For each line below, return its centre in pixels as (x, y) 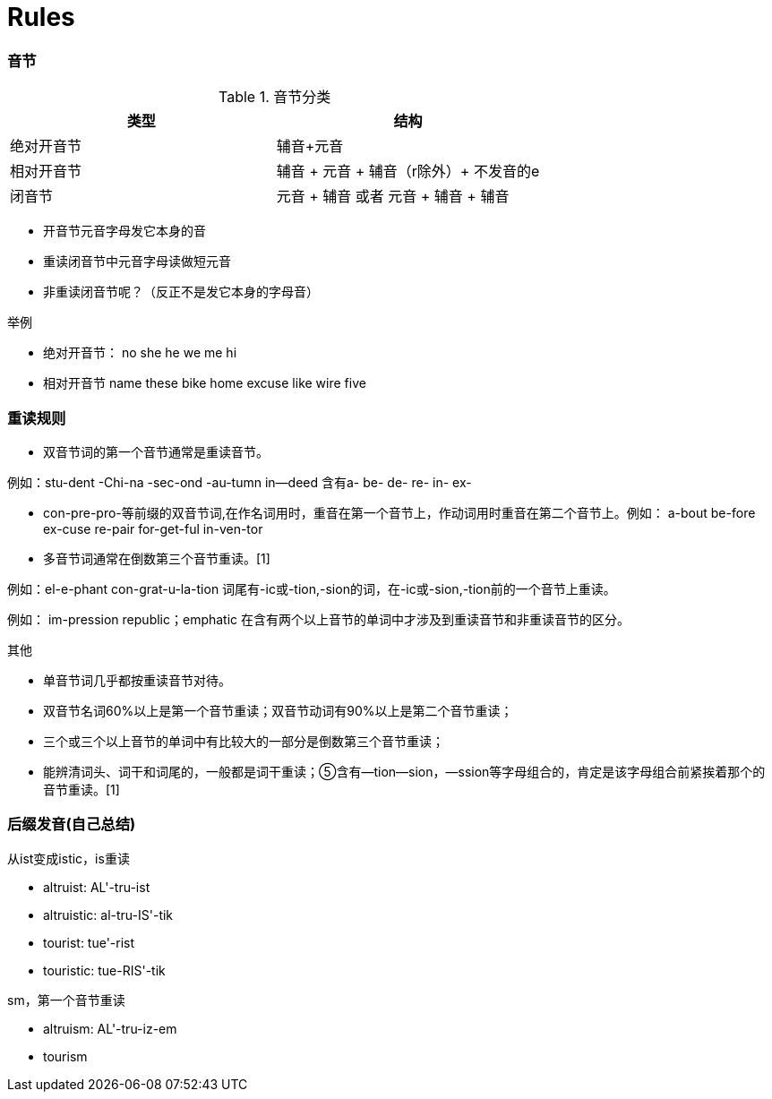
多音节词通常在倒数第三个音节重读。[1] (157, 558)
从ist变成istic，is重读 (69, 858)
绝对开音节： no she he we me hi (140, 353)
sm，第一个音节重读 (66, 1000)
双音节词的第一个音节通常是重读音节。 (156, 451)
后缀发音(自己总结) (72, 824)
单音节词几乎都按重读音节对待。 (137, 680)
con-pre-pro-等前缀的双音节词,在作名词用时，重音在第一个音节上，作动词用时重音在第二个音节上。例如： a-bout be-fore (399, 512)
